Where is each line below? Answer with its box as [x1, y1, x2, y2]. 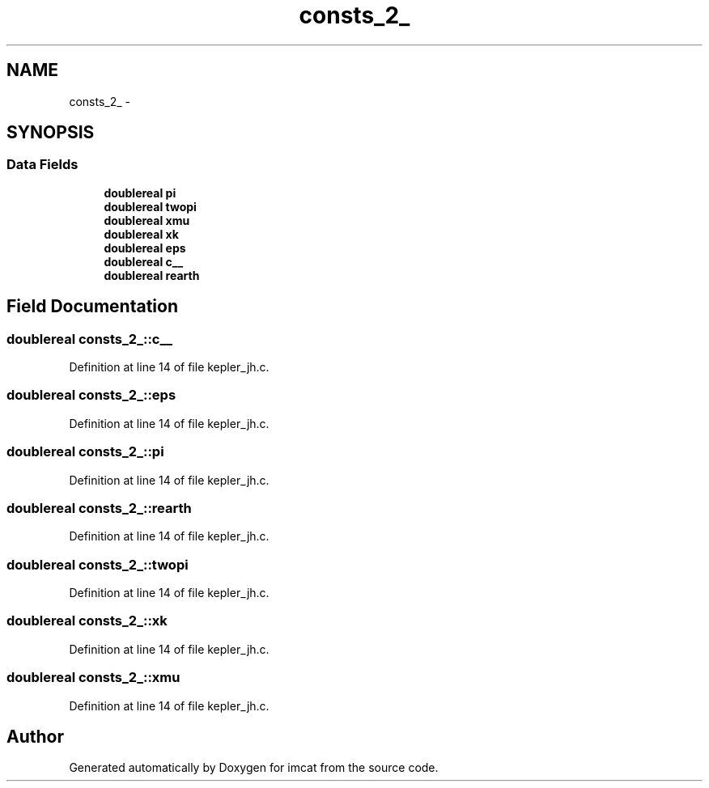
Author [6, 726, 64, 747]
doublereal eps [104, 240, 186, 255]
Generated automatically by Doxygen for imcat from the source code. [69, 760, 439, 775]
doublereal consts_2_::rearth [6, 499, 192, 516]
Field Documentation [6, 296, 178, 317]
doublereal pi [104, 185, 176, 200]
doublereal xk [104, 227, 179, 241]
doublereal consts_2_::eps [6, 387, 176, 404]
